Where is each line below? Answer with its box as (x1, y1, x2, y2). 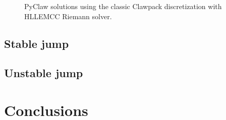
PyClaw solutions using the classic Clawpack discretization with (24, 1, 222, 11)
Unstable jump (4, 65, 83, 81)
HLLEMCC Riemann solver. (24, 11, 112, 21)
